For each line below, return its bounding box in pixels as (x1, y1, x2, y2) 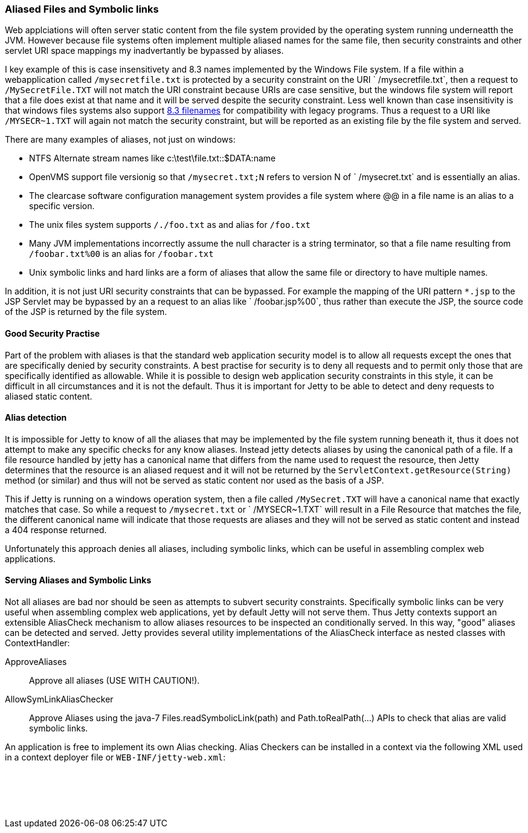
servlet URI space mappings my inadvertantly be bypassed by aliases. (5, 45, 284, 56)
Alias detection (5, 412, 67, 423)
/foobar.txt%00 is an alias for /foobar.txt (29, 248, 214, 259)
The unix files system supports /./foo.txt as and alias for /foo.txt (29, 219, 311, 230)
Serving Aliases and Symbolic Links (5, 575, 152, 586)
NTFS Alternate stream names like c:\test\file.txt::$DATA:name (29, 153, 276, 164)
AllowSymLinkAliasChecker (5, 694, 114, 705)
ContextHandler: (5, 638, 70, 649)
